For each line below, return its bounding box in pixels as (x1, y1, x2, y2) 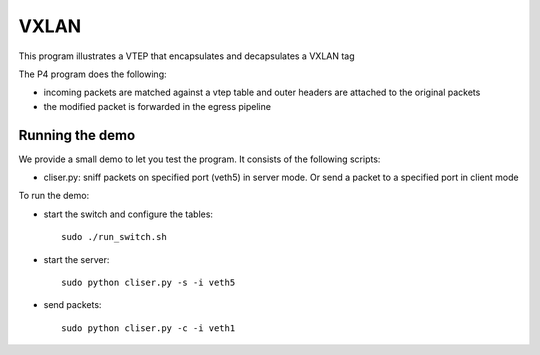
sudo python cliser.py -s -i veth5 (61, 276, 236, 288)
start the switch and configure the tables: (43, 208, 214, 220)
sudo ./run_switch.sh (61, 231, 167, 243)
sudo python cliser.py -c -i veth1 (61, 322, 236, 334)
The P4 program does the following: (18, 68, 167, 80)
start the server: (43, 253, 110, 265)
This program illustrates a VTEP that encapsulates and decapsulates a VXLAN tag (18, 50, 355, 62)
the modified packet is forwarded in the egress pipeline (43, 100, 272, 112)
